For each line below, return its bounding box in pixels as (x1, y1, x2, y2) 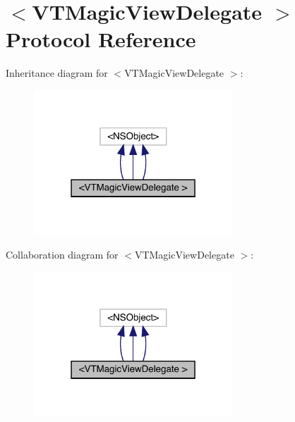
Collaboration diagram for (6, 247, 119, 261)
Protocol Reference (6, 25, 196, 54)
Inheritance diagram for (6, 66, 108, 80)
